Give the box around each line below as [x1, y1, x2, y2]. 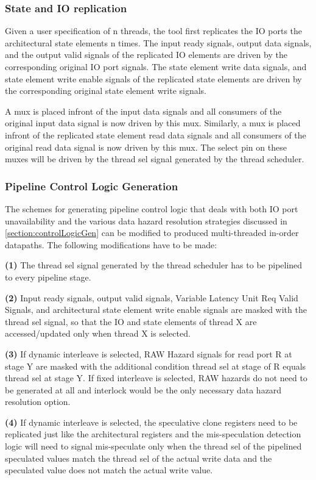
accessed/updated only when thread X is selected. [5, 327, 191, 340]
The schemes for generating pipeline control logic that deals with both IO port [5, 202, 298, 215]
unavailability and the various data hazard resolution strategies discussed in [5, 214, 287, 227]
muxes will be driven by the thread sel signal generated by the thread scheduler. [5, 152, 304, 165]
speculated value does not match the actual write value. [5, 464, 213, 476]
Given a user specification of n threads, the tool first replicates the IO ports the [5, 24, 303, 37]
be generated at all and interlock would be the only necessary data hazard [5, 383, 282, 396]
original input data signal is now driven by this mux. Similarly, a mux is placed [5, 116, 301, 129]
